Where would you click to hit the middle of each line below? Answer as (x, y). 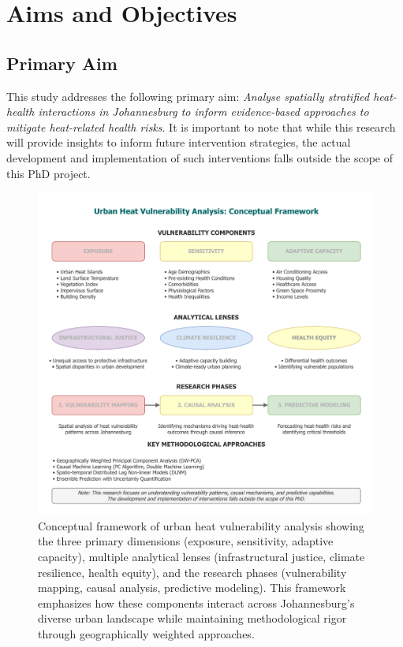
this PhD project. (49, 173)
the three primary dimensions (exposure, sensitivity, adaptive (186, 541)
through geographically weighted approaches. (146, 633)
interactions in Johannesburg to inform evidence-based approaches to (203, 112)
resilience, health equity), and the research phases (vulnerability (192, 572)
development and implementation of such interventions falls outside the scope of (200, 157)
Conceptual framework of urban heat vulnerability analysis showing (201, 525)
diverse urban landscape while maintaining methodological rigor (192, 618)
